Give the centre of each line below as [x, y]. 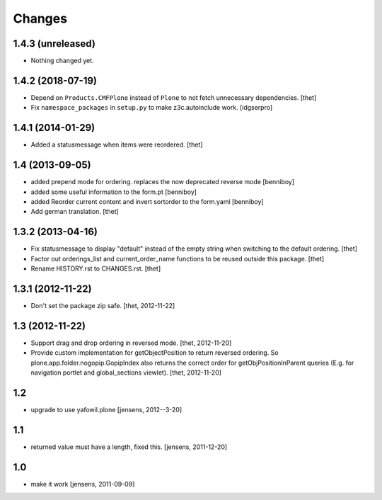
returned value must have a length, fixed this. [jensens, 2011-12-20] [129, 447]
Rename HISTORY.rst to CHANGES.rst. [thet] [96, 268]
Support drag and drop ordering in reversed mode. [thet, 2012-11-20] [131, 343]
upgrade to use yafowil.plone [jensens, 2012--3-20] [106, 409]
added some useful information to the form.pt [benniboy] [114, 192]
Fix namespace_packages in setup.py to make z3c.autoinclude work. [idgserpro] [152, 108]
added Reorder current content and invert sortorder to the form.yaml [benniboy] [147, 201]
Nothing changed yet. [63, 61]
